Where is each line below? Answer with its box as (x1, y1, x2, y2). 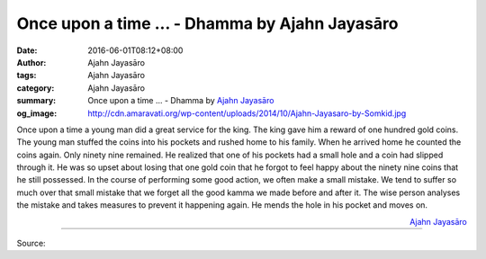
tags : (16, 70, 37, 81)
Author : (16, 57, 47, 67)
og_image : (16, 108, 58, 119)
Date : (16, 45, 38, 56)
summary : (16, 95, 57, 106)
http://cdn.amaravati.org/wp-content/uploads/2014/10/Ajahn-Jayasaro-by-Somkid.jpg (87, 108, 407, 119)
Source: (16, 238, 46, 249)
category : (16, 82, 55, 94)
